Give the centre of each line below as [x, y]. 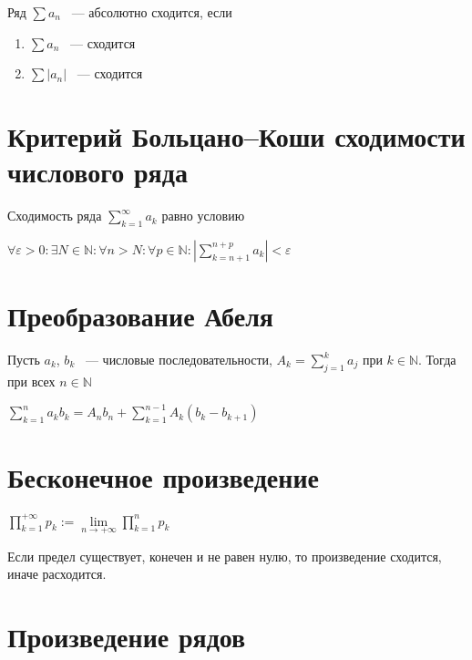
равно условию [203, 216]
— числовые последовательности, [179, 360]
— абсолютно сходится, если [152, 12]
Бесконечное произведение [163, 476]
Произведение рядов [127, 637]
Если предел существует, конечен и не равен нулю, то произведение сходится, [225, 556]
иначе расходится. [57, 574]
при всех [31, 381]
